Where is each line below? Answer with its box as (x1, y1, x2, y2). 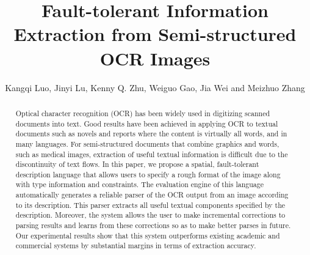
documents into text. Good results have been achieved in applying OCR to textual (15, 118, 278, 128)
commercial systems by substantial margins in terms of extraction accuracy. (15, 240, 256, 251)
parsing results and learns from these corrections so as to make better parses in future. (15, 220, 291, 231)
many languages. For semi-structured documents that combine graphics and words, (15, 138, 279, 149)
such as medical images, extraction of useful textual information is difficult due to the (15, 149, 288, 159)
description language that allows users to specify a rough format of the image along (15, 169, 281, 179)
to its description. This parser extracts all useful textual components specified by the (15, 199, 286, 210)
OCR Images (99, 45, 211, 70)
